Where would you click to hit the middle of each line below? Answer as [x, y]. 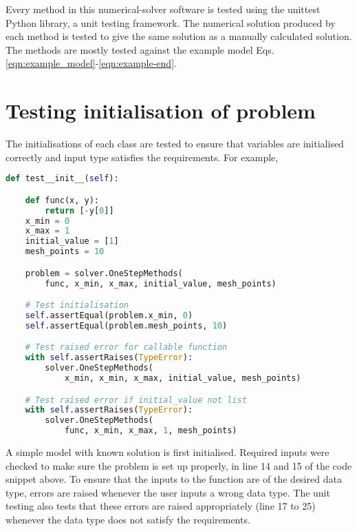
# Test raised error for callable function [126, 347]
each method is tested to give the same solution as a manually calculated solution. [179, 36]
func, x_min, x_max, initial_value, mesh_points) [161, 283]
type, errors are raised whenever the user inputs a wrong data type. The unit [168, 492]
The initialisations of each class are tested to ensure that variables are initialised [175, 144]
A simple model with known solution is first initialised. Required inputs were [167, 452]
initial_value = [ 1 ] [72, 241]
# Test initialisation [77, 305]
